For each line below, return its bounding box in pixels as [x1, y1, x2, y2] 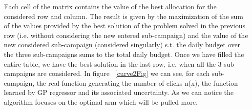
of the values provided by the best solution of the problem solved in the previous [4, 20, 246, 31]
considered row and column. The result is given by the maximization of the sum [4, 11, 244, 21]
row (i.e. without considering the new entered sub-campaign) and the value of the [4, 30, 248, 40]
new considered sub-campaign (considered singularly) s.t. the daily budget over [4, 39, 240, 50]
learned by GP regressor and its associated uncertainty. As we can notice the [4, 87, 234, 97]
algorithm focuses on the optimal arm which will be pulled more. [4, 96, 198, 107]
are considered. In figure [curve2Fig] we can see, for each [37, 68, 210, 78]
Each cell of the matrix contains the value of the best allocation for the [4, 1, 217, 11]
